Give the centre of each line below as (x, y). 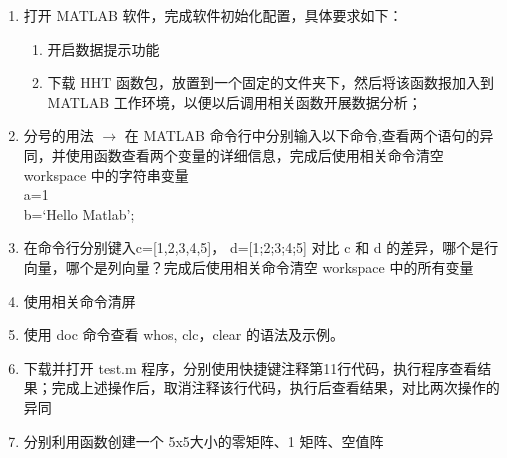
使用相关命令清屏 (79, 300)
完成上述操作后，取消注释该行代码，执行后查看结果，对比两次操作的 (275, 387)
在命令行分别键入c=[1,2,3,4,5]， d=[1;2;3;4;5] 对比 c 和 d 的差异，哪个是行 (261, 247)
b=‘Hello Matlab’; (79, 213)
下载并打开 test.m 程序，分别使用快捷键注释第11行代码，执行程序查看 (250, 367)
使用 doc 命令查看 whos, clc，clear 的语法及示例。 (183, 334)
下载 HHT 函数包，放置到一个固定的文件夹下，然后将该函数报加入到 (271, 82)
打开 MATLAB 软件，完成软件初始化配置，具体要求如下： (213, 15)
